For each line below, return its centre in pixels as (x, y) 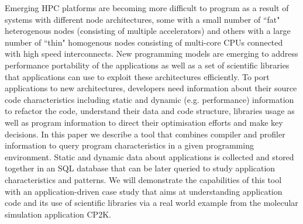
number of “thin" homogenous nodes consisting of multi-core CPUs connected (144, 42)
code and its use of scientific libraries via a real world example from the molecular (151, 203)
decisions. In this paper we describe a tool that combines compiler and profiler (145, 134)
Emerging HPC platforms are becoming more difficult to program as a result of (147, 8)
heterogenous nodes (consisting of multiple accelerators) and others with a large (148, 31)
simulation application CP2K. (58, 214)
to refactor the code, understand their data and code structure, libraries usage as (150, 111)
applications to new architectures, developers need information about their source (151, 88)
